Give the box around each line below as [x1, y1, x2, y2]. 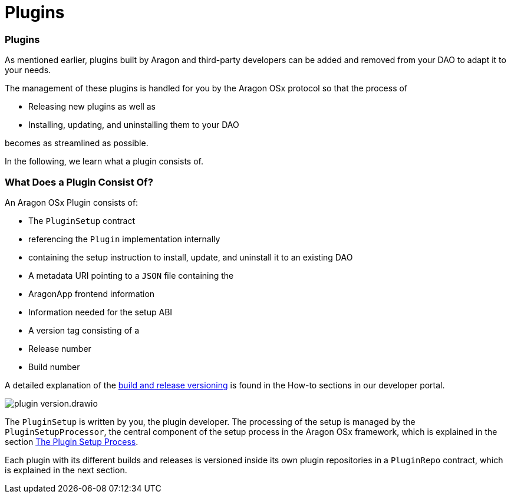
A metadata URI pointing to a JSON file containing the [28, 270, 234, 281]
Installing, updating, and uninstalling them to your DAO [28, 120, 239, 130]
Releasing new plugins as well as [28, 101, 156, 112]
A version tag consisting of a [28, 325, 140, 335]
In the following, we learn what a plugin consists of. [5, 156, 204, 167]
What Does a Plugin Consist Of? [5, 176, 153, 188]
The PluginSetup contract [28, 215, 136, 226]
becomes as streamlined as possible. [5, 138, 149, 149]
